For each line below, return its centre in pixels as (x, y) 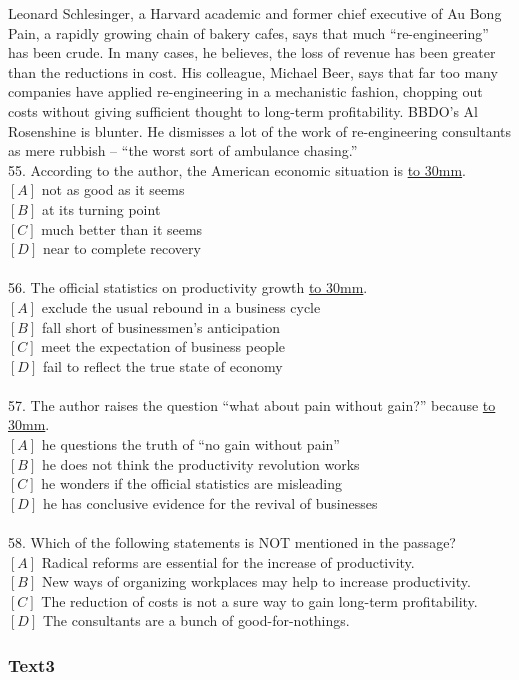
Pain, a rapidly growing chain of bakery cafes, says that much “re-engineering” (248, 32)
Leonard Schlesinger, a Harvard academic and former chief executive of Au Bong (255, 13)
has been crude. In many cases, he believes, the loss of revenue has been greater (252, 52)
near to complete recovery (121, 248)
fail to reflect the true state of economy (162, 365)
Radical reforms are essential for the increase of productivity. (228, 561)
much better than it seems (122, 228)
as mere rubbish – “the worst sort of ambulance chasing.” (183, 150)
